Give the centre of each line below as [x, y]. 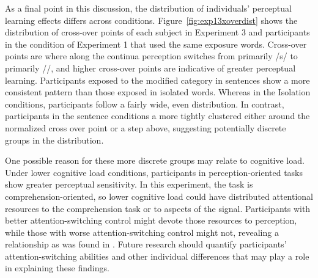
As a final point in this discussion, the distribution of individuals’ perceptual [148, 8]
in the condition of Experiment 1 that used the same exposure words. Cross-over [156, 44]
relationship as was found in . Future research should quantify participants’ [146, 244]
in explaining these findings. [57, 268]
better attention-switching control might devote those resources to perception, [151, 220]
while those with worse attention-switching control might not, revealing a [142, 232]
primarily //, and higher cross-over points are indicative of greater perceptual [150, 68]
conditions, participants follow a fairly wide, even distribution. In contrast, [145, 104]
